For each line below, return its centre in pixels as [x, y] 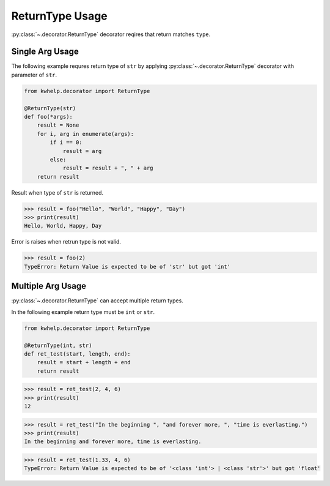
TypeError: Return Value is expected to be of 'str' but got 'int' [127, 267]
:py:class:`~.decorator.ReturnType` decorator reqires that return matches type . [111, 34]
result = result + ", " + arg [108, 168]
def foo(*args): [49, 117]
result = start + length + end [84, 362]
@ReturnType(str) [50, 108]
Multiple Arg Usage [49, 286]
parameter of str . [34, 75]
